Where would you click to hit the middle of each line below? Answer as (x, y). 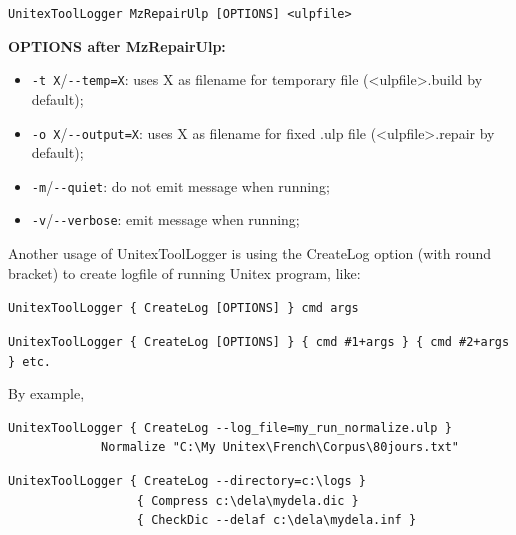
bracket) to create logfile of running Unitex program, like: (184, 272)
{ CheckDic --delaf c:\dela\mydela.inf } (276, 520)
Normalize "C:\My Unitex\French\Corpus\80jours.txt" (280, 447)
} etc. (29, 361)
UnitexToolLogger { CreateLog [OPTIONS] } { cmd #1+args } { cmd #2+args (259, 341)
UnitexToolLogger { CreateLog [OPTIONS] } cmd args (183, 308)
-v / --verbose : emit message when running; (165, 219)
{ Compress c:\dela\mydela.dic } (247, 500)
